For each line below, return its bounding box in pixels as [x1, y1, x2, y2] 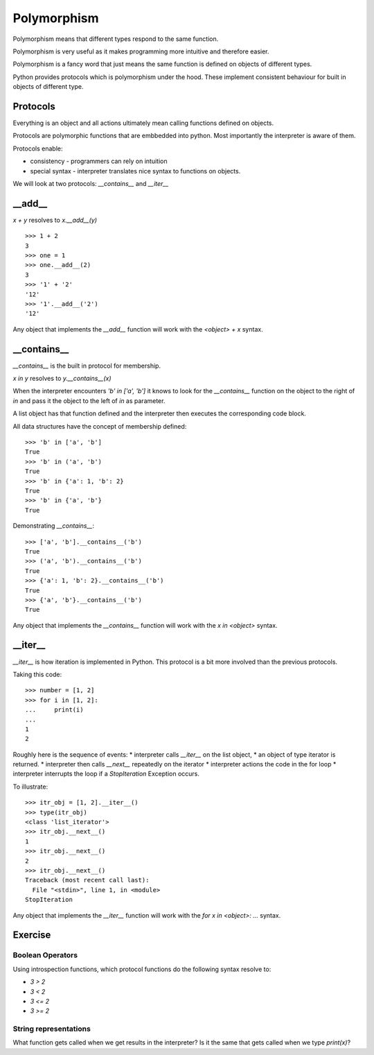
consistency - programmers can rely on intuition [30, 157, 168, 166]
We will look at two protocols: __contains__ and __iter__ [12, 179, 169, 187]
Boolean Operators [12, 950, 78, 960]
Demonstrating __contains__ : [12, 522, 95, 530]
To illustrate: [12, 782, 48, 791]
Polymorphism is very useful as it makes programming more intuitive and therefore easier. [12, 47, 269, 55]
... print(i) [25, 706, 84, 714]
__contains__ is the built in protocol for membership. [12, 361, 161, 370]
